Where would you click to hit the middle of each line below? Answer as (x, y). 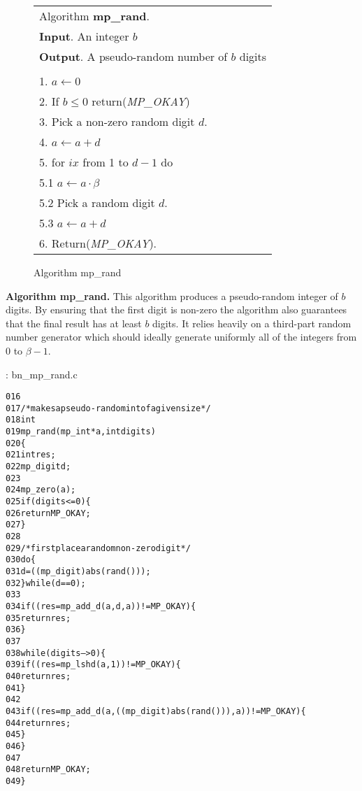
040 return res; (38, 676)
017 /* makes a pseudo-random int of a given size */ (108, 408)
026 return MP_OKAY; (48, 513)
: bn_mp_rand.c (42, 374)
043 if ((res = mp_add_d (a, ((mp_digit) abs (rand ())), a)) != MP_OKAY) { (156, 711)
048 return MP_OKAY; (48, 770)
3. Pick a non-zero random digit (117, 121)
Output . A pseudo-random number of (133, 56)
